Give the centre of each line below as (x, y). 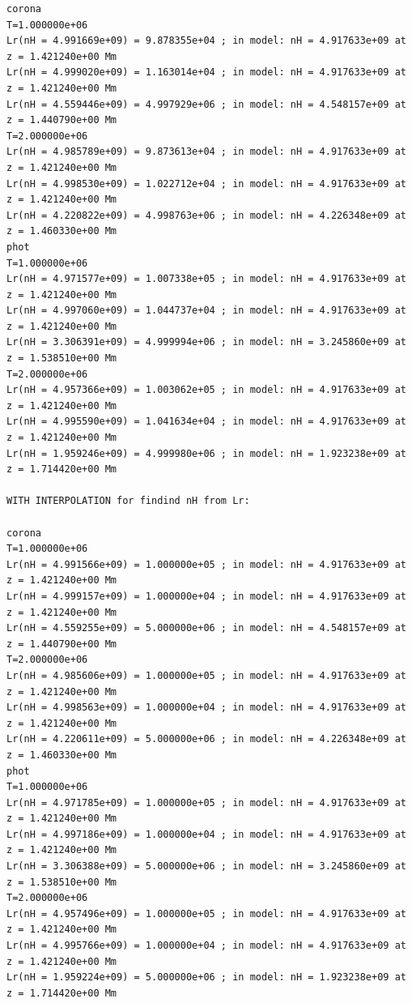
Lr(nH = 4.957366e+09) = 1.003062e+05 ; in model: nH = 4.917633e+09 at (206, 390)
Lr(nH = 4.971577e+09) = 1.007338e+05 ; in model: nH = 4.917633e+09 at (206, 279)
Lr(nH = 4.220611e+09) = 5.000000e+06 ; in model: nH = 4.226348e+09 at (206, 739)
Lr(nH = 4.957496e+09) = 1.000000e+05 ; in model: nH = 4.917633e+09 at (206, 913)
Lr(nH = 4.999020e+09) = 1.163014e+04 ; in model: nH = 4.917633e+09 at (206, 73)
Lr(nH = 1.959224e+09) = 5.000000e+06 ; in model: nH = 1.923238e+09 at (206, 977)
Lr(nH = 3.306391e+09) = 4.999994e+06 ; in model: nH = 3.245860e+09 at (206, 342)
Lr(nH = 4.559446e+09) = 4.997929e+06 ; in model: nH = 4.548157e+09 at (206, 104)
